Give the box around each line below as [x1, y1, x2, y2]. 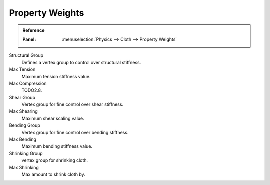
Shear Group [9, 94, 36, 100]
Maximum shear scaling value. [21, 115, 84, 121]
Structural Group [9, 52, 44, 58]
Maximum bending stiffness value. [21, 143, 92, 149]
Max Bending [9, 136, 37, 142]
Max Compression [9, 80, 47, 86]
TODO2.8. [21, 87, 42, 93]
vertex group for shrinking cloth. [21, 157, 88, 163]
